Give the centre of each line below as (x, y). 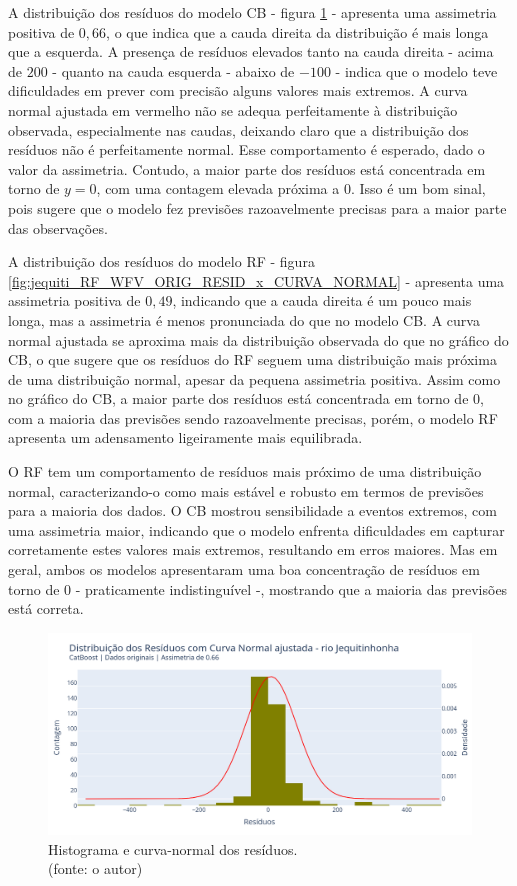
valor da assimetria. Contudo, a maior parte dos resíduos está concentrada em (247, 168)
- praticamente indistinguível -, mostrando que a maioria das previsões (291, 588)
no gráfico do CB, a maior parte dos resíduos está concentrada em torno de (238, 398)
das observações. (58, 227)
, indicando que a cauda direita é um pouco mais (322, 300)
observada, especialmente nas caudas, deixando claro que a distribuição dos (238, 129)
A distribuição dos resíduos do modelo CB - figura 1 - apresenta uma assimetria (252, 12)
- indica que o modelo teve (416, 70)
